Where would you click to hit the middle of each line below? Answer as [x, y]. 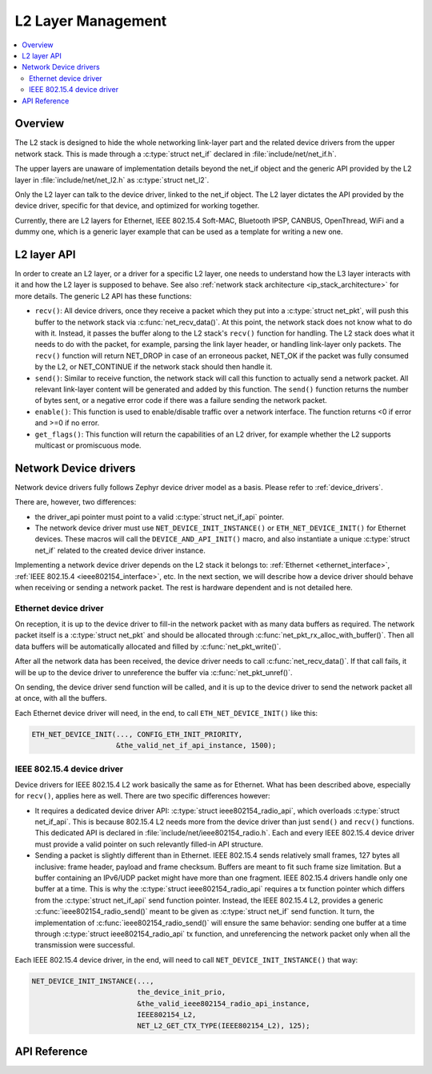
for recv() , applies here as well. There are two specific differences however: [143, 796]
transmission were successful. [85, 945]
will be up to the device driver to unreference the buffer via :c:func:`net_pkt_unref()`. [154, 672]
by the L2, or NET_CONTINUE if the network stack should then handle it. [154, 367]
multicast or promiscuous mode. [88, 445]
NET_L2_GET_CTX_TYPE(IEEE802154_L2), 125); [224, 1026]
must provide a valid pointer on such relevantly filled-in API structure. [149, 844]
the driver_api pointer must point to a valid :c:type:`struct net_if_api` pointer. [159, 517]
